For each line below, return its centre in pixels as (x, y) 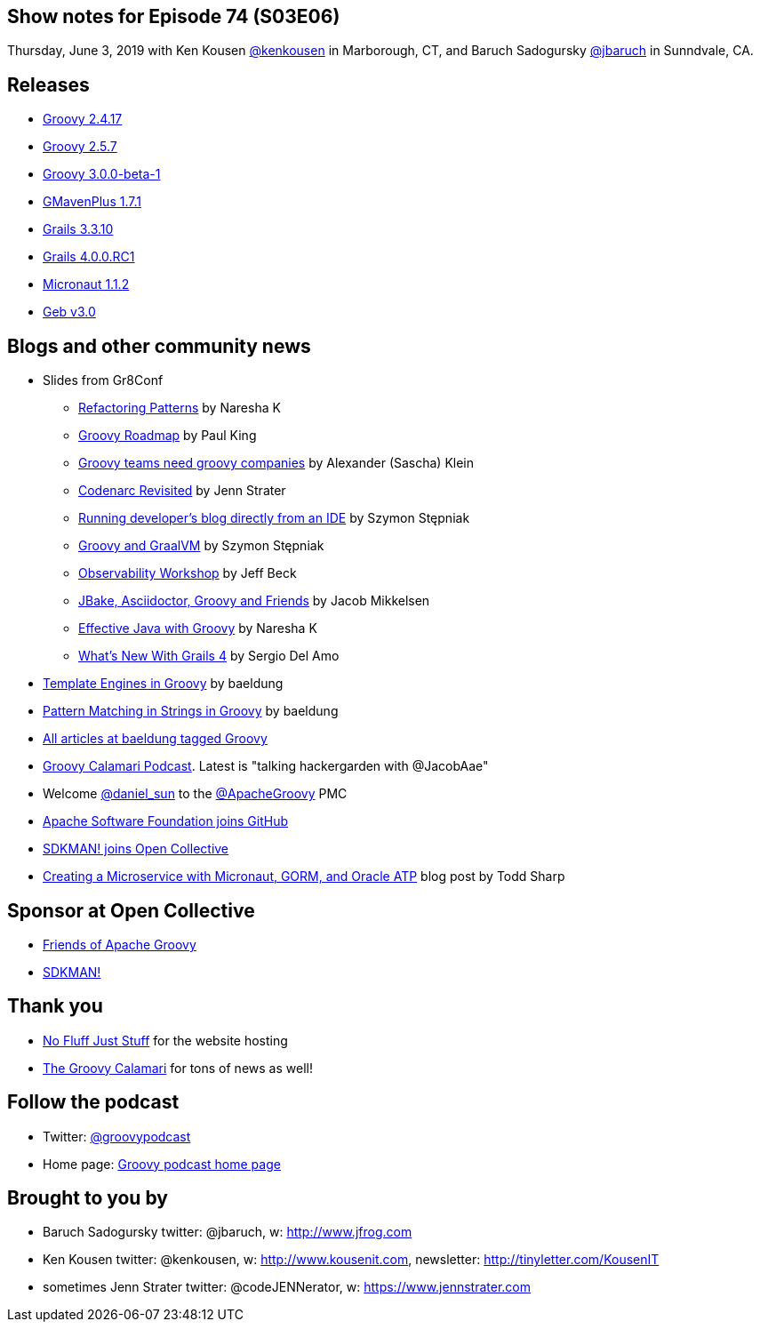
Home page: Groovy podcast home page (162, 1164)
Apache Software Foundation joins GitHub (166, 821)
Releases (48, 84)
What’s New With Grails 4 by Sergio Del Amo (209, 656)
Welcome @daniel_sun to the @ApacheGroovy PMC (195, 794)
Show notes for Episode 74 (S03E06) (174, 16)
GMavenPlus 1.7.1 (92, 202)
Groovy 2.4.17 (83, 119)
